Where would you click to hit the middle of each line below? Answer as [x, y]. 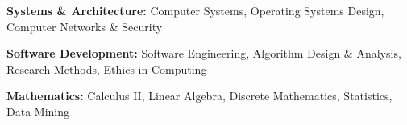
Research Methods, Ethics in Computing [107, 69]
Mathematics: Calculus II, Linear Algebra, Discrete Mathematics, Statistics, [199, 96]
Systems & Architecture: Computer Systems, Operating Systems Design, [195, 10]
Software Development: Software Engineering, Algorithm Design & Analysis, [204, 53]
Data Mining [38, 111]
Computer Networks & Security [85, 26]
